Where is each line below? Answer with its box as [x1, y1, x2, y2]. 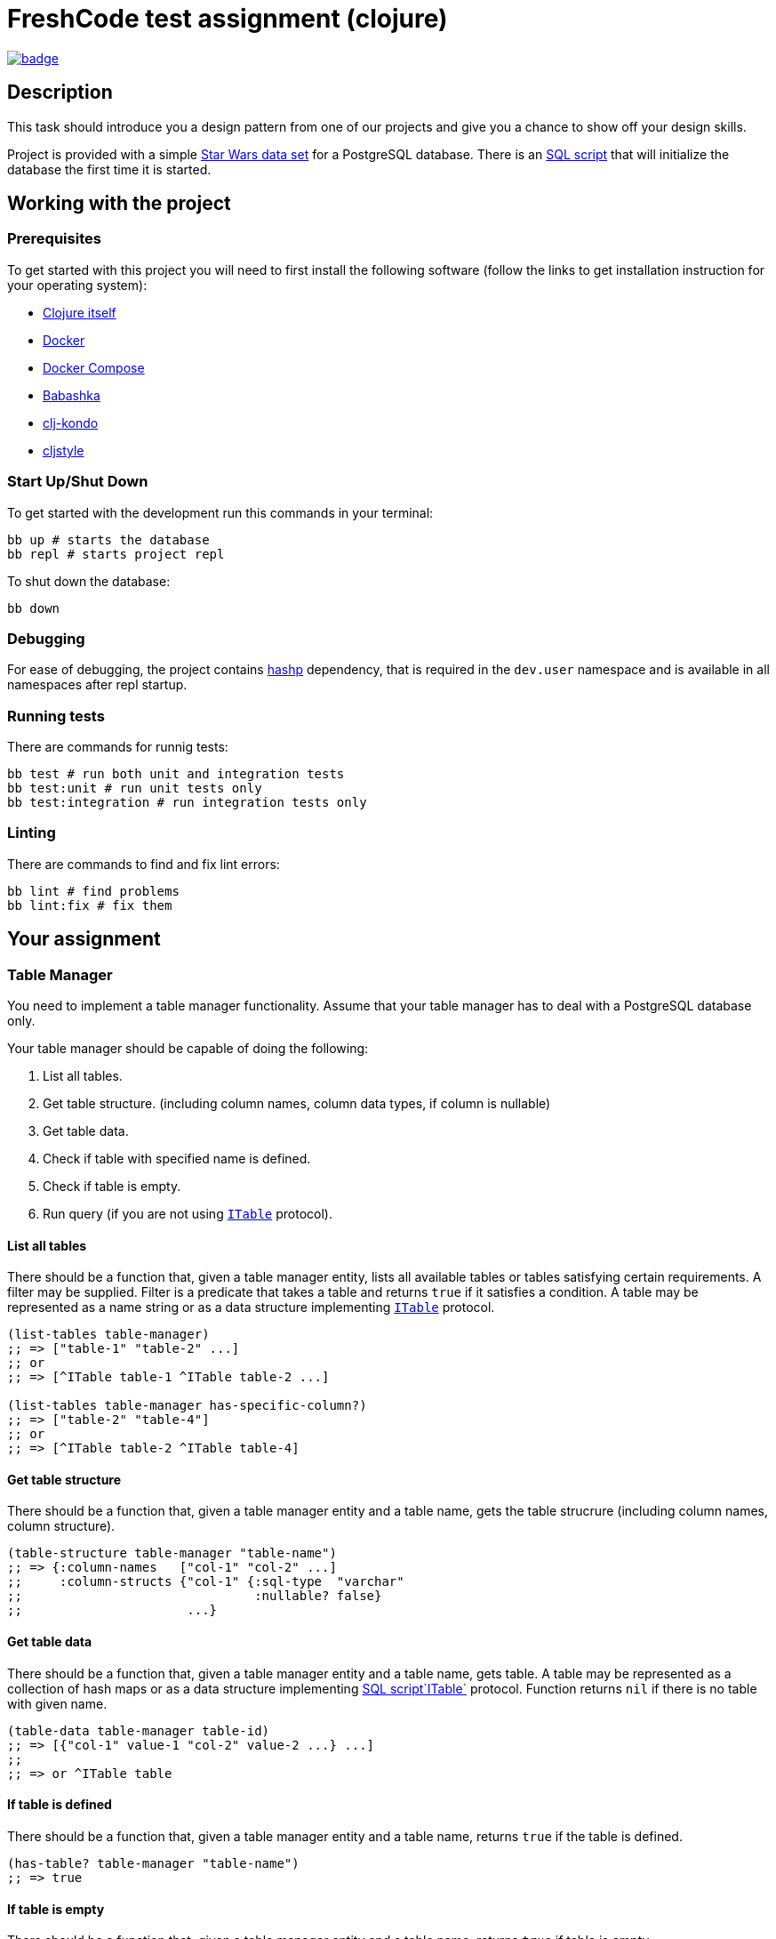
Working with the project [7, 192, 231, 215]
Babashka [43, 387, 100, 403]
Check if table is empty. [43, 1179, 181, 1195]
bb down [7, 600, 60, 615]
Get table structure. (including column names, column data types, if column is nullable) [43, 1096, 551, 1112]
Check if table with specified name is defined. [43, 1151, 311, 1167]
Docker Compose [43, 359, 145, 375]
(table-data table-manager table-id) [7, 1723, 270, 1738]
